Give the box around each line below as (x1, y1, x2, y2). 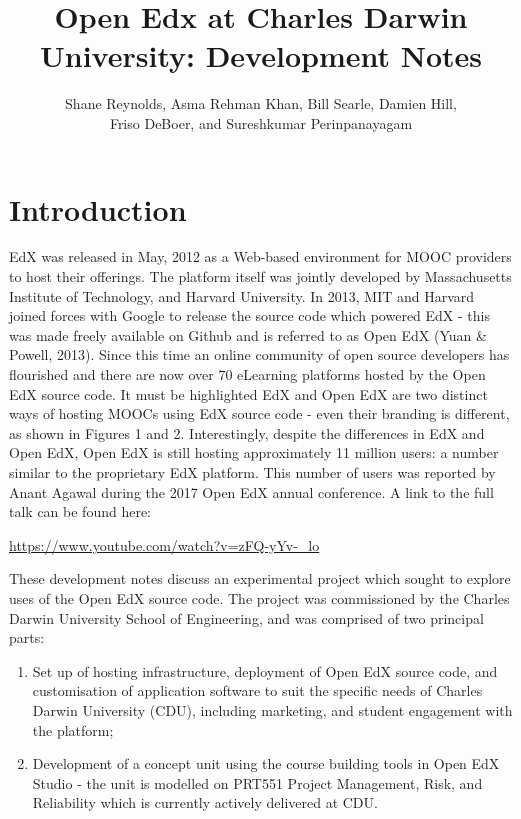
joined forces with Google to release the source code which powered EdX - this (9, 305, 490, 326)
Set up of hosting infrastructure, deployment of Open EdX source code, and (32, 660, 498, 681)
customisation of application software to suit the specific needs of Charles (32, 680, 483, 701)
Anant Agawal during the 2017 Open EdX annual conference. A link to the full (9, 481, 494, 502)
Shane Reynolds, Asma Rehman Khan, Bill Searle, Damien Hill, (65, 93, 457, 114)
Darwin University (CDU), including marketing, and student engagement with (32, 699, 513, 720)
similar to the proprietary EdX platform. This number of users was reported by (9, 461, 496, 482)
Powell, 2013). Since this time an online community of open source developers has (9, 344, 510, 365)
